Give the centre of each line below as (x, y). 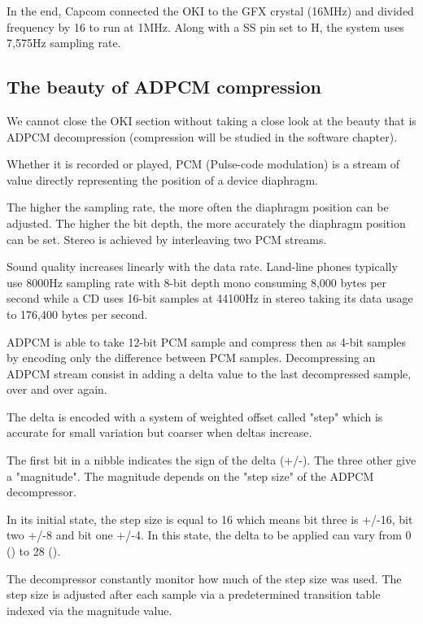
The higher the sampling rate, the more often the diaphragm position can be (198, 207)
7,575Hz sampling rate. (64, 43)
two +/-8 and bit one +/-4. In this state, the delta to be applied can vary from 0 (209, 535)
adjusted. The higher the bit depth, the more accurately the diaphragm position (206, 223)
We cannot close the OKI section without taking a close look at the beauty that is (211, 120)
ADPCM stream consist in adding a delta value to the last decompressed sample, (209, 373)
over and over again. (57, 389)
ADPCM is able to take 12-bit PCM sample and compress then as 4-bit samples (207, 341)
